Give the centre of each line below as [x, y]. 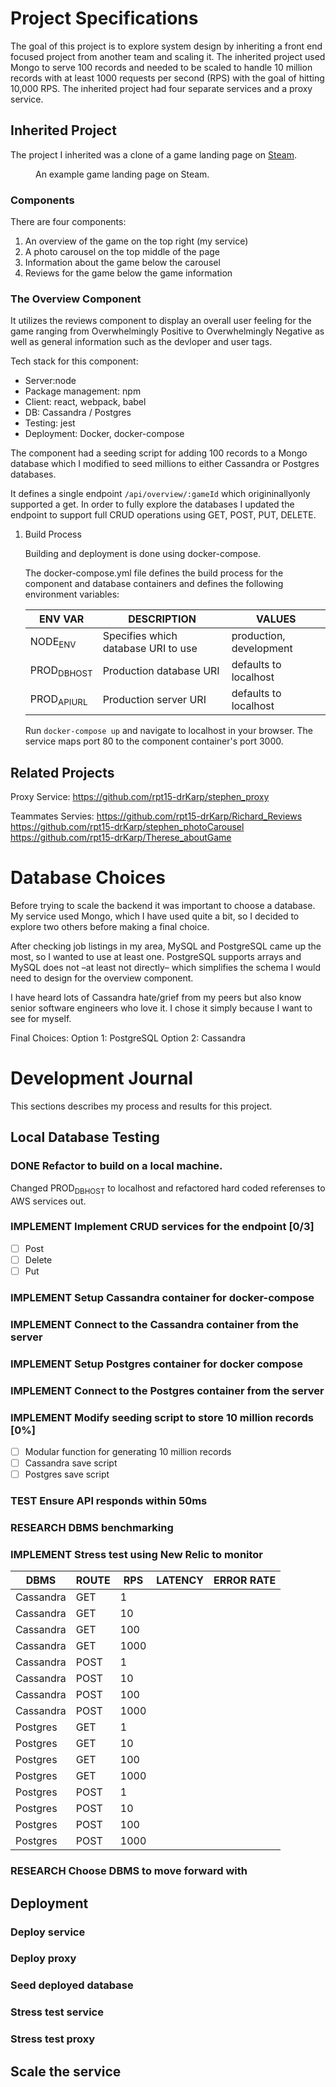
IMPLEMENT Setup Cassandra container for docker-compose [162, 1297]
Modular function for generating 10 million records [128, 1451]
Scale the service [66, 2071]
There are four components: [68, 222]
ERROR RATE [245, 1580]
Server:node [50, 381]
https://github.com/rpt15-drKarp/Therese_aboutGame [121, 838]
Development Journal [102, 1078]
